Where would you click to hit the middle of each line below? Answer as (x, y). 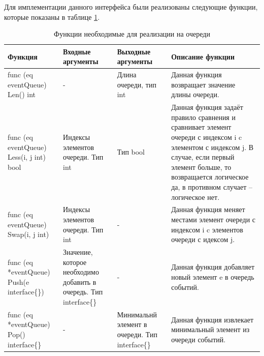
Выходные (134, 51)
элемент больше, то (201, 167)
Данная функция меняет (208, 209)
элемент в (132, 324)
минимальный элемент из (210, 329)
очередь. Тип (83, 292)
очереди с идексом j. (203, 239)
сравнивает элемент (201, 127)
